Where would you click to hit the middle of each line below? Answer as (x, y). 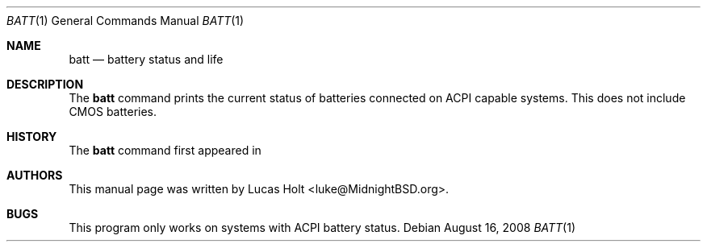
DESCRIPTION (45, 84)
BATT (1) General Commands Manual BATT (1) (126, 21)
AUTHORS (35, 175)
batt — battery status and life (146, 59)
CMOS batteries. (113, 112)
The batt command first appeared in (165, 150)
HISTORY (32, 136)
